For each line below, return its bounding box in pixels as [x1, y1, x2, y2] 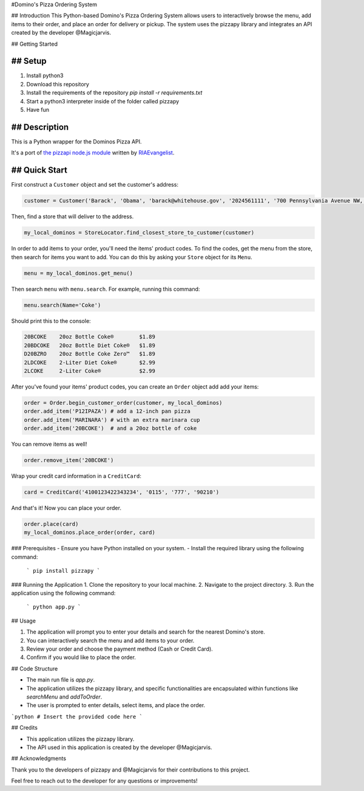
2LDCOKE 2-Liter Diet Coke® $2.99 [24, 359, 156, 366]
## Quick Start [11, 165, 68, 176]
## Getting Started [11, 40, 58, 47]
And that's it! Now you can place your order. [11, 505, 121, 512]
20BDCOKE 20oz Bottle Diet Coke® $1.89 [24, 342, 156, 349]
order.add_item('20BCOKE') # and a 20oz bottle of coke [24, 425, 197, 432]
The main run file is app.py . [26, 676, 95, 683]
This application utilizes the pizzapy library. [26, 735, 135, 742]
